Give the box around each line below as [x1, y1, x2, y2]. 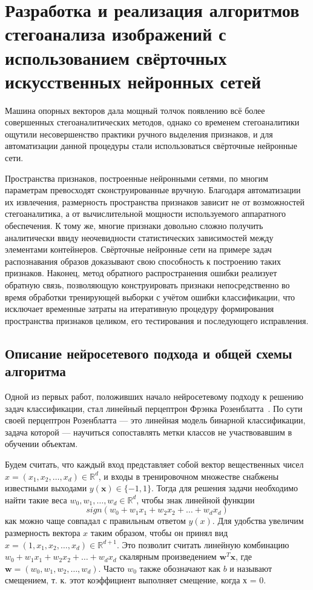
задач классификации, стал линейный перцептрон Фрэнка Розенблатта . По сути [5, 402, 303, 414]
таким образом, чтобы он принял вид [90, 526, 228, 539]
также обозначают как [139, 562, 220, 574]
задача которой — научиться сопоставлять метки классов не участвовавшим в [5, 425, 292, 438]
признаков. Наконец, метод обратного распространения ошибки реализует [5, 267, 277, 279]
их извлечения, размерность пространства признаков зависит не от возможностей [5, 195, 305, 208]
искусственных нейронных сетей [5, 68, 262, 93]
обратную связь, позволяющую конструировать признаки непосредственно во [5, 279, 290, 291]
